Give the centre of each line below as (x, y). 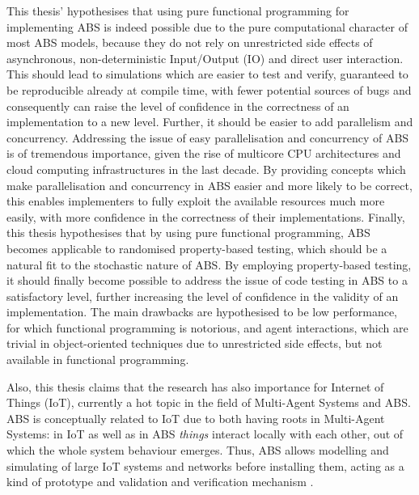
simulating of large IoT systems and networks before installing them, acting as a (205, 465)
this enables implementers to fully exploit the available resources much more (196, 201)
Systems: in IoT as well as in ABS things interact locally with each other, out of (205, 434)
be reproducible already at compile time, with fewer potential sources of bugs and (209, 89)
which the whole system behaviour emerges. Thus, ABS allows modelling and (198, 450)
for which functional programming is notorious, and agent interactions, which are (207, 327)
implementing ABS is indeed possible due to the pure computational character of (207, 26)
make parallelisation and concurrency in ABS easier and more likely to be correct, (209, 185)
